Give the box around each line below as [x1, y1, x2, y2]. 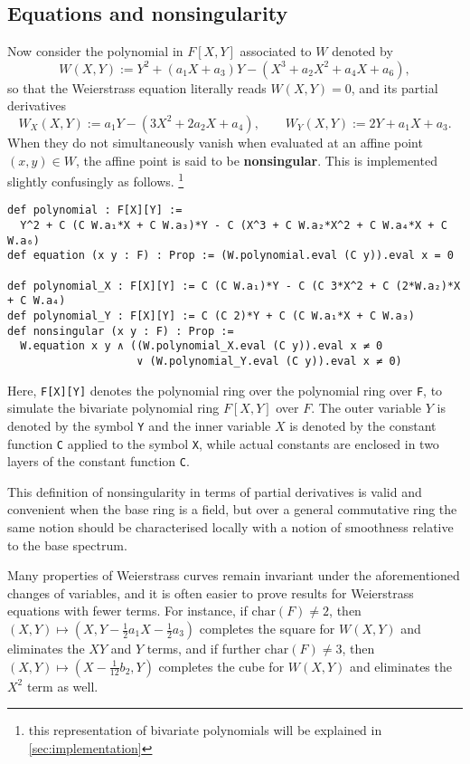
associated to [240, 42, 312, 61]
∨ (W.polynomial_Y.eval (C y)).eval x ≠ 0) [136, 354, 402, 368]
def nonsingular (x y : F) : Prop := [7, 324, 234, 338]
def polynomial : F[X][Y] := [7, 204, 183, 217]
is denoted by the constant [289, 415, 437, 435]
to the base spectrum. [7, 535, 127, 554]
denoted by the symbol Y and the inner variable [7, 415, 271, 435]
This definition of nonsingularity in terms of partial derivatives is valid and [7, 482, 422, 501]
